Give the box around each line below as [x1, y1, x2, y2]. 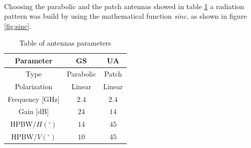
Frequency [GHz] [8, 93, 60, 104]
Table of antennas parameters [19, 38, 112, 48]
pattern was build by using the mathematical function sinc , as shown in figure [4, 11, 247, 21]
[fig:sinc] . [4, 20, 31, 31]
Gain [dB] [18, 106, 49, 117]
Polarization [15, 81, 53, 91]
